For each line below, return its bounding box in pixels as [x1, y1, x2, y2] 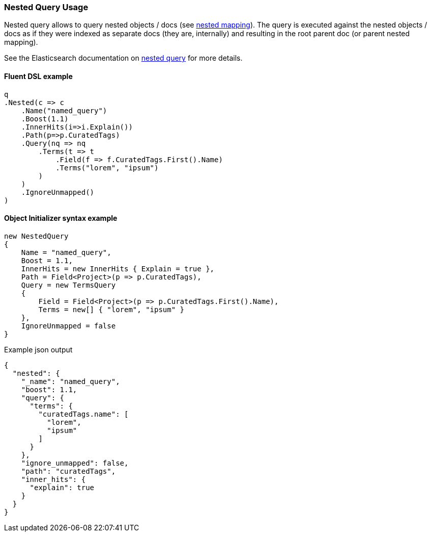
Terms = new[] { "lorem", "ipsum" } [38, 305, 185, 314]
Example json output [4, 345, 73, 354]
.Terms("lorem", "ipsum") [55, 163, 159, 172]
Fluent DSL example [4, 71, 73, 81]
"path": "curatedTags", [21, 467, 116, 475]
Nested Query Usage [4, 2, 89, 12]
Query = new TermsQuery [21, 280, 116, 289]
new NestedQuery [4, 232, 69, 240]
